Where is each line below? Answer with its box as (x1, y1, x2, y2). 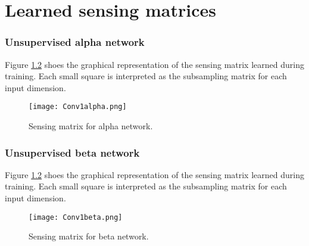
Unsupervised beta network (5, 145, 140, 160)
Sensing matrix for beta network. (29, 230, 149, 242)
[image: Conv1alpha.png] (29, 102, 127, 111)
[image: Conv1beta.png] (29, 213, 123, 222)
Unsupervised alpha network (5, 35, 145, 49)
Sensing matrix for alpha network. (29, 120, 153, 132)
